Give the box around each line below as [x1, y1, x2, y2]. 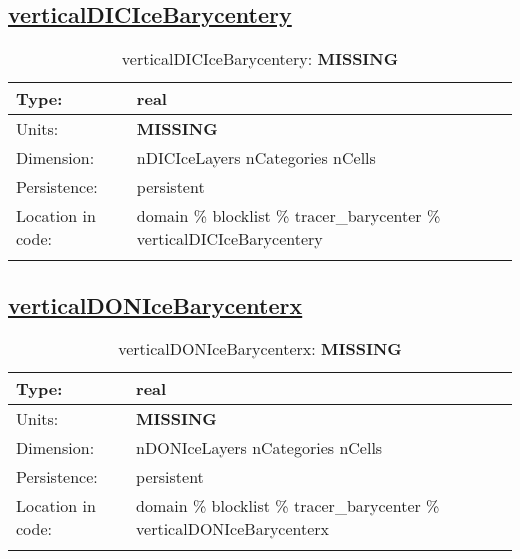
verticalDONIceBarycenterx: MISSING [118, 337, 402, 361]
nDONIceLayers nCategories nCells [136, 436, 383, 460]
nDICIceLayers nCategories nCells [136, 146, 376, 170]
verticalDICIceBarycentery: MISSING [121, 47, 399, 71]
